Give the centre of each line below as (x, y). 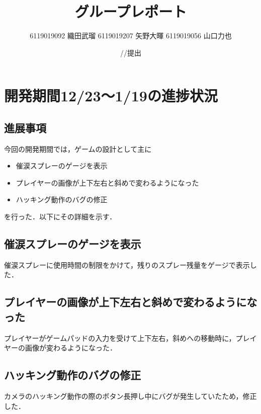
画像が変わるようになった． (71, 348)
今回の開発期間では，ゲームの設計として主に (78, 149)
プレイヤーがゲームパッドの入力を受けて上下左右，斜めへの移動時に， (120, 338)
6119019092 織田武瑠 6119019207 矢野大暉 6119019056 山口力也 (131, 36)
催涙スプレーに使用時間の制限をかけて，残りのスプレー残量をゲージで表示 (127, 264)
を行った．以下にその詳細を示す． (60, 217)
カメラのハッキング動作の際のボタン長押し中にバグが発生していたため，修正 (130, 396)
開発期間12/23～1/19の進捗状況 (111, 96)
